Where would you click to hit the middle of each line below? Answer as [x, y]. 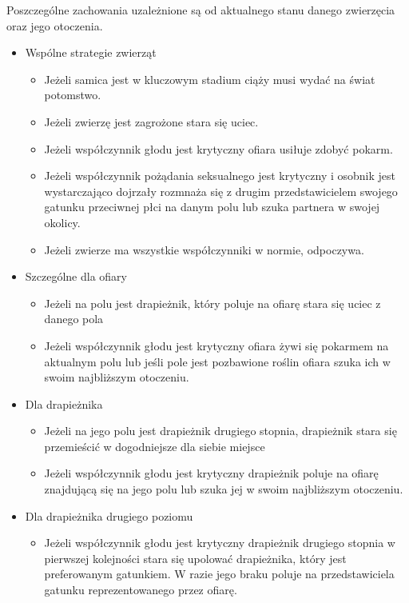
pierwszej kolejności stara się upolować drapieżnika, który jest [195, 558]
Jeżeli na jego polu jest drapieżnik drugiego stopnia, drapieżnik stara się [220, 431]
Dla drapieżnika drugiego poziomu [109, 515]
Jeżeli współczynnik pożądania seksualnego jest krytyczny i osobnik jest [220, 176]
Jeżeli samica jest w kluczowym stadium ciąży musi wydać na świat [210, 79]
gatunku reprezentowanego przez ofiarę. [141, 590]
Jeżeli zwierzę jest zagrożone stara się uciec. [151, 121]
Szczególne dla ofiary [76, 276]
